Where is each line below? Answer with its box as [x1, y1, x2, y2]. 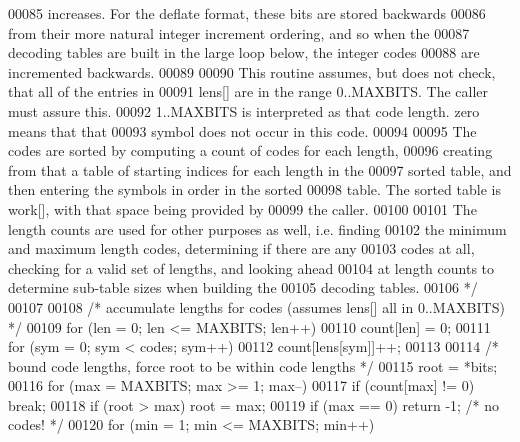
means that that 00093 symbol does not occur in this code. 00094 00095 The [8, 120, 477, 141]
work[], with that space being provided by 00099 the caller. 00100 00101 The [8, 198, 477, 219]
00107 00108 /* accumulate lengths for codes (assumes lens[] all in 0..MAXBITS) [8, 296, 505, 317]
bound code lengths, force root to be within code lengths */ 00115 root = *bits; [8, 355, 498, 376]
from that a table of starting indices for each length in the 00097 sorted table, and [8, 159, 512, 180]
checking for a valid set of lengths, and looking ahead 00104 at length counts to [8, 257, 495, 278]
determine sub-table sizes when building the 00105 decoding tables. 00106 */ [8, 277, 478, 298]
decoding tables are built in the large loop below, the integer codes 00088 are [8, 42, 480, 63]
